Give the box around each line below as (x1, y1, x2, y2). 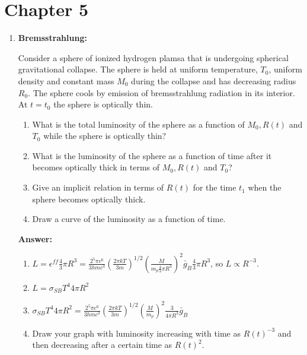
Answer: (18, 232, 52, 245)
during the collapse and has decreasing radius (131, 74, 296, 87)
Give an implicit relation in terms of (32, 181, 164, 194)
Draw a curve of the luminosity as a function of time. (32, 213, 226, 225)
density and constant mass (18, 74, 114, 87)
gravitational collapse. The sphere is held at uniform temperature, (18, 63, 258, 75)
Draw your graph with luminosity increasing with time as (32, 327, 241, 339)
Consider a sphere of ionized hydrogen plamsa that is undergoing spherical (18, 51, 289, 64)
